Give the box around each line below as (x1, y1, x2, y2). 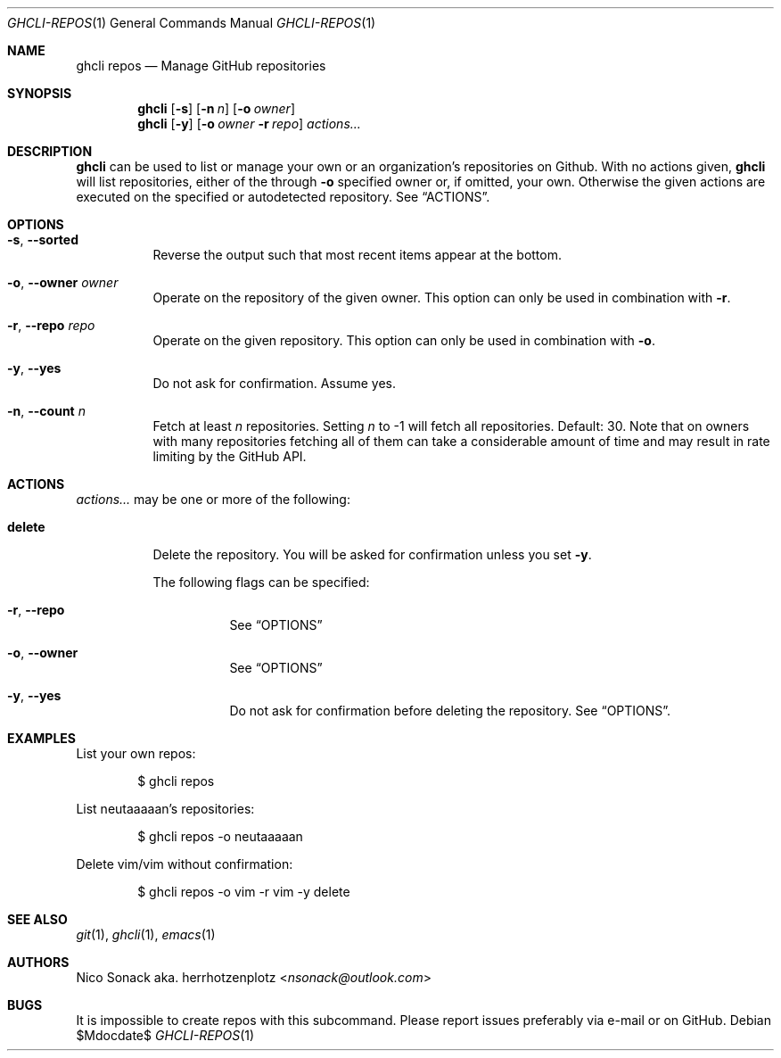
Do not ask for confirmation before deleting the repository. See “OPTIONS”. (229, 703, 671, 718)
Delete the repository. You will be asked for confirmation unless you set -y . (152, 547, 592, 562)
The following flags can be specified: (152, 574, 370, 590)
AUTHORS (7, 955, 70, 970)
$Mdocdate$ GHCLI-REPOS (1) (76, 1028, 255, 1043)
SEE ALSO (7, 912, 68, 927)
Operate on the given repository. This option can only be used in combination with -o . (152, 333, 655, 348)
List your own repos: (76, 746, 196, 761)
